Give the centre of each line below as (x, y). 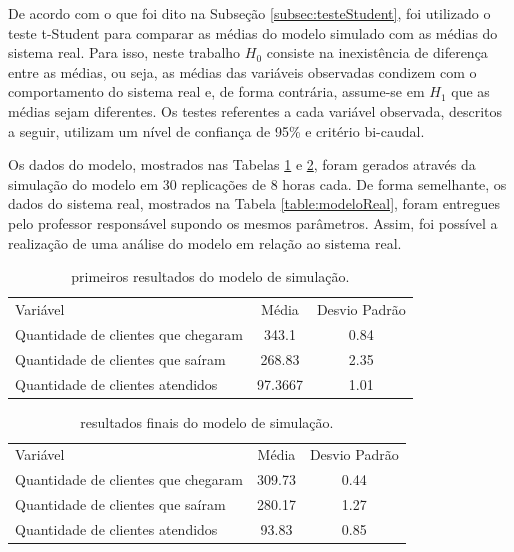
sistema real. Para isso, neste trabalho (124, 52)
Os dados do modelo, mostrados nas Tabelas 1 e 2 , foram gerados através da (242, 164)
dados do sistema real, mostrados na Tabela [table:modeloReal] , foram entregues (254, 203)
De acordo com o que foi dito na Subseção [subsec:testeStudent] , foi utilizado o (249, 13)
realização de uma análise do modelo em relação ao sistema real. (205, 242)
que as (470, 91)
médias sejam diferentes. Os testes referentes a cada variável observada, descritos (255, 110)
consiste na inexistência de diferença (377, 52)
